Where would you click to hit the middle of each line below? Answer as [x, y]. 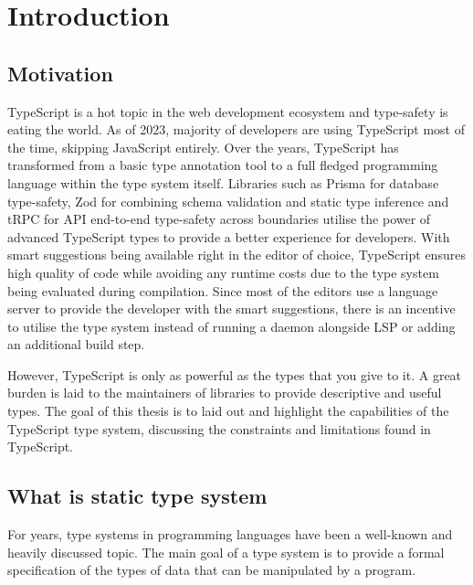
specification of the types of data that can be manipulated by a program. [212, 570]
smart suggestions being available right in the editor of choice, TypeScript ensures [236, 255]
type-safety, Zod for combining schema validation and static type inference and [228, 201]
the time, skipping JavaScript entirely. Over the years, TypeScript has [203, 147]
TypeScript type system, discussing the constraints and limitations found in [219, 428]
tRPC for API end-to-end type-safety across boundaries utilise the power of [219, 219]
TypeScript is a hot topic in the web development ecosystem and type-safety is [228, 111]
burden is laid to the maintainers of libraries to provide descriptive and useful [225, 393]
